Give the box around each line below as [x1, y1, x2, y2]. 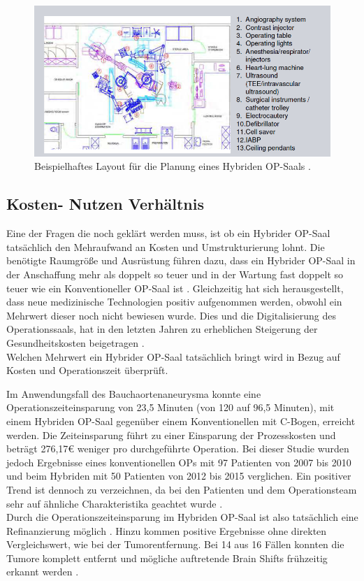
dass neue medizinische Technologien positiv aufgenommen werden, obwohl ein [6, 294, 342, 309]
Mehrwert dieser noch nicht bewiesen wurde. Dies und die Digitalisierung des [6, 308, 336, 322]
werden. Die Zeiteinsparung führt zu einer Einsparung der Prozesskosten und [6, 427, 336, 442]
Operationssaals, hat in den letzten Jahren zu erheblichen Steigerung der [6, 322, 318, 336]
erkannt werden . [6, 564, 79, 579]
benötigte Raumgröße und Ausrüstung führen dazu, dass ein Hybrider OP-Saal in [6, 253, 356, 268]
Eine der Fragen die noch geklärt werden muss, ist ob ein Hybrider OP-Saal [6, 226, 330, 241]
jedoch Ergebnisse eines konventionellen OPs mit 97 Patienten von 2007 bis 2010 [6, 454, 351, 469]
